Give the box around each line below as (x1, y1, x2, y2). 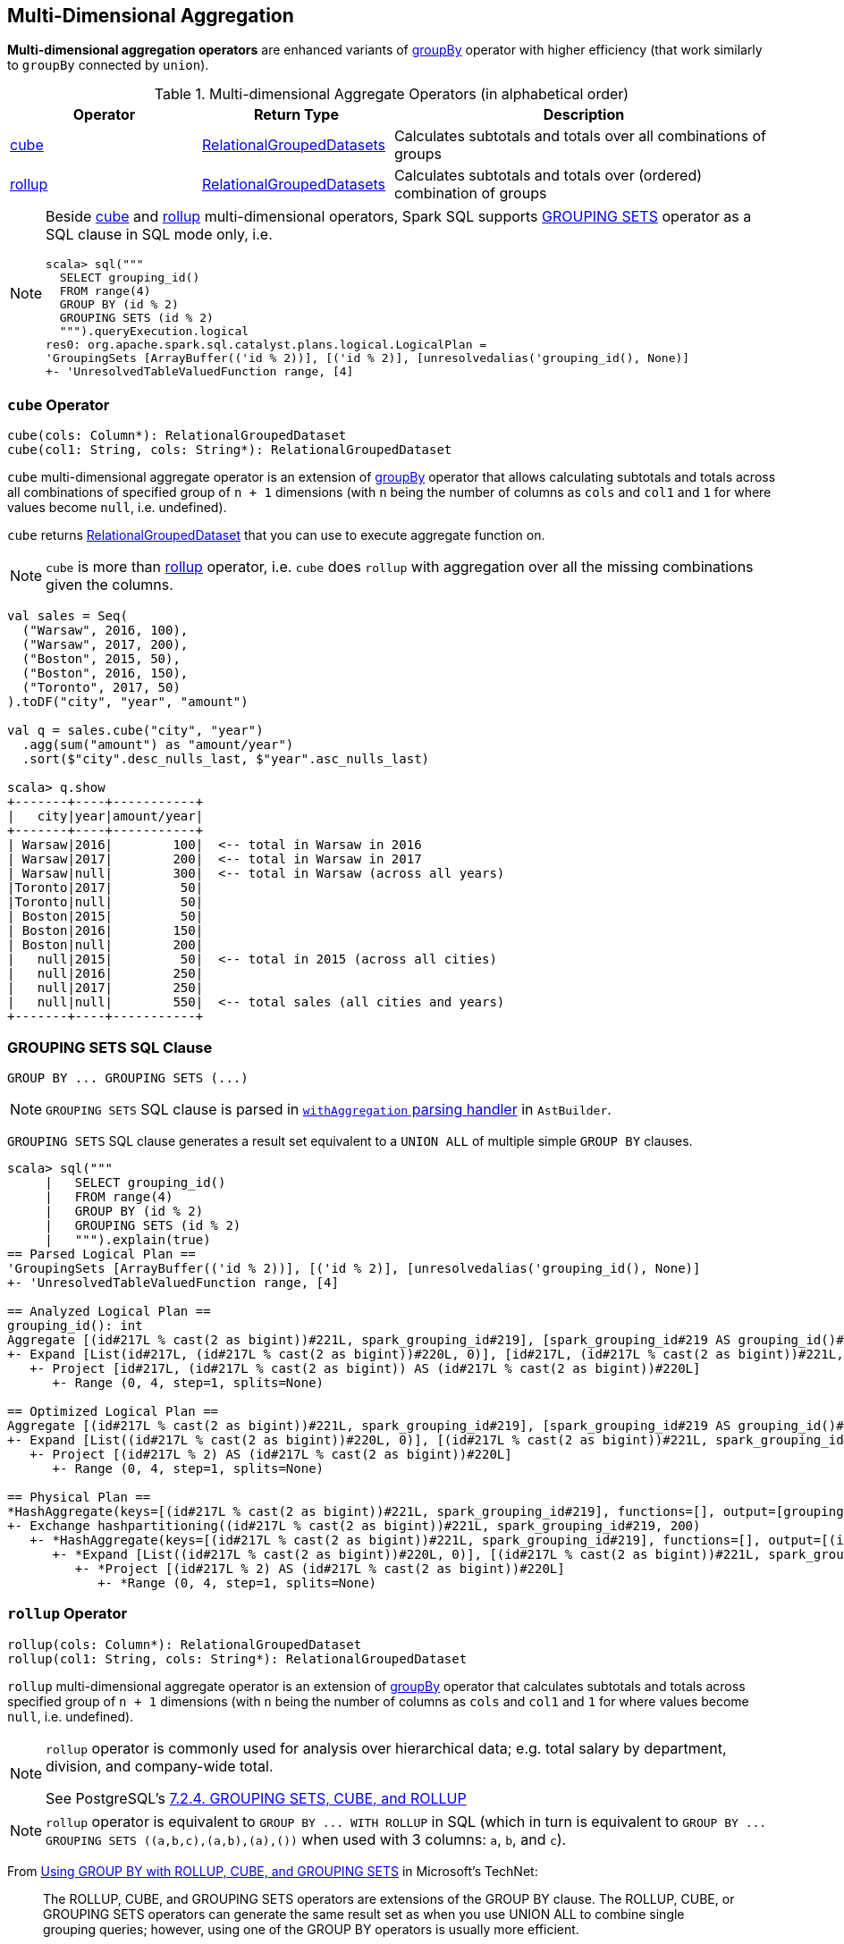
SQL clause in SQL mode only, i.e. (46, 225, 273, 244)
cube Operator (7, 395, 110, 414)
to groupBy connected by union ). (7, 57, 209, 73)
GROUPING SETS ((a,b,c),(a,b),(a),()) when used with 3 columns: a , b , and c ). (46, 1830, 567, 1848)
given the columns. (46, 576, 173, 594)
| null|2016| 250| (7, 966, 204, 981)
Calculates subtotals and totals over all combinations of (394, 127, 766, 146)
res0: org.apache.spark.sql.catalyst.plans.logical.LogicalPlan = (46, 338, 487, 352)
